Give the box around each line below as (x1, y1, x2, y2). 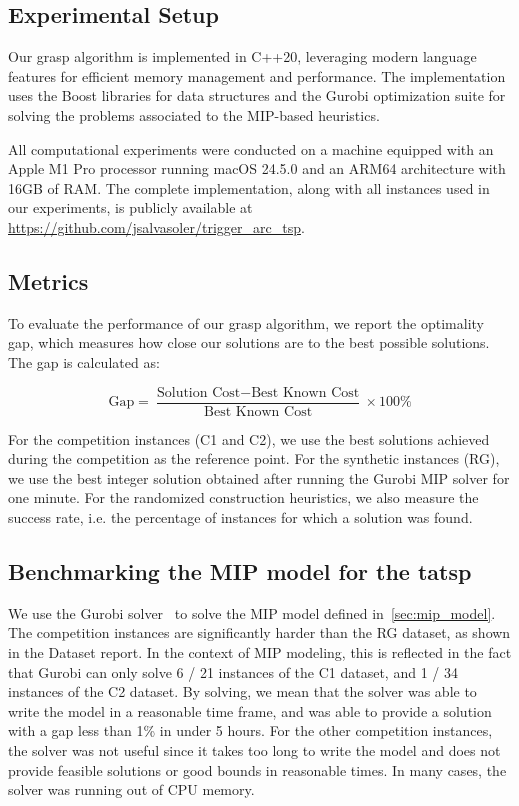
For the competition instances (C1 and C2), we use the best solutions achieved (8, 428, 490, 449)
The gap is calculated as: (8, 351, 160, 372)
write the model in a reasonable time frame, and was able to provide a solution (8, 700, 492, 721)
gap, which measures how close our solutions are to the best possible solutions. (8, 332, 490, 353)
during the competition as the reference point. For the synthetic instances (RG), (8, 448, 500, 469)
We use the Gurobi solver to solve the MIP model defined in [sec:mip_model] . (8, 602, 496, 623)
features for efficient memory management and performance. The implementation (8, 65, 506, 86)
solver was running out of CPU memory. (8, 779, 255, 800)
